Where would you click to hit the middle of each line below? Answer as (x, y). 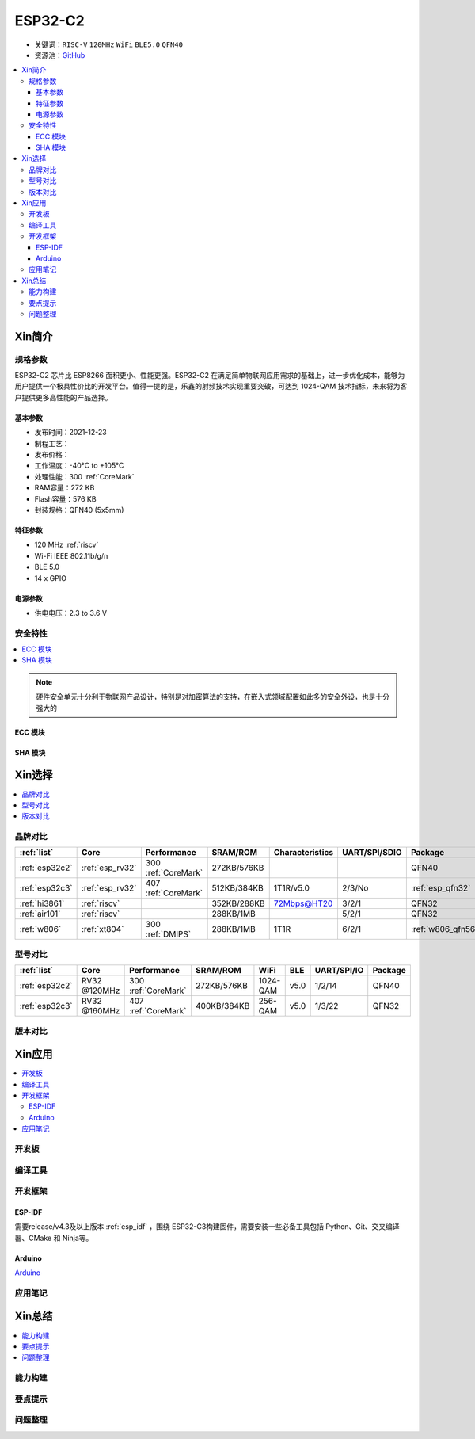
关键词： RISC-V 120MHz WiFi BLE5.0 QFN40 (109, 44)
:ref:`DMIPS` (168, 934)
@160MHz (101, 1011)
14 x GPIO (51, 578)
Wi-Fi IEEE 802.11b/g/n (71, 555)
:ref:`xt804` (103, 929)
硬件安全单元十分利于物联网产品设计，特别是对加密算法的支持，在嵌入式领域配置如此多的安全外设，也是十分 (213, 697)
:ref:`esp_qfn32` (441, 888)
